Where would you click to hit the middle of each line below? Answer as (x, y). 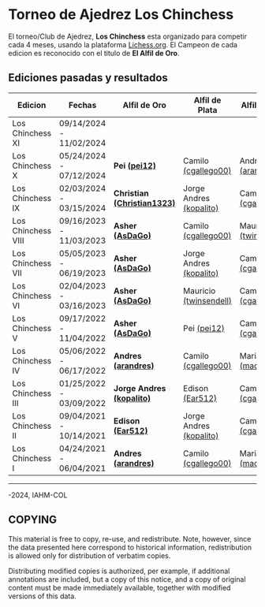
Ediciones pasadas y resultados (88, 78)
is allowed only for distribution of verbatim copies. (90, 555)
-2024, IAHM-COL (38, 495)
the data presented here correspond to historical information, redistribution (130, 547)
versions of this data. (42, 596)
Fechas (82, 105)
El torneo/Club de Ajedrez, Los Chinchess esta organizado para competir (127, 36)
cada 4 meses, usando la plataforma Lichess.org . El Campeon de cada (123, 44)
